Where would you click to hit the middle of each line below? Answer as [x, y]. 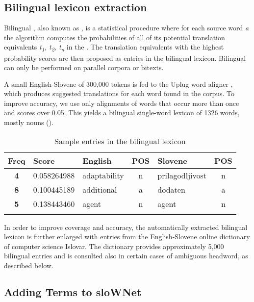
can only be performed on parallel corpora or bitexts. [84, 67]
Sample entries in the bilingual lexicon [120, 141]
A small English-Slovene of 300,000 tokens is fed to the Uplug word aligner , [118, 84]
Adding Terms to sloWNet [73, 292]
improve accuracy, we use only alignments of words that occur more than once [122, 103]
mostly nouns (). [29, 122]
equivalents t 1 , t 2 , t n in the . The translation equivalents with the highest [114, 48]
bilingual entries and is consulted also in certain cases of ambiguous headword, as [126, 256]
